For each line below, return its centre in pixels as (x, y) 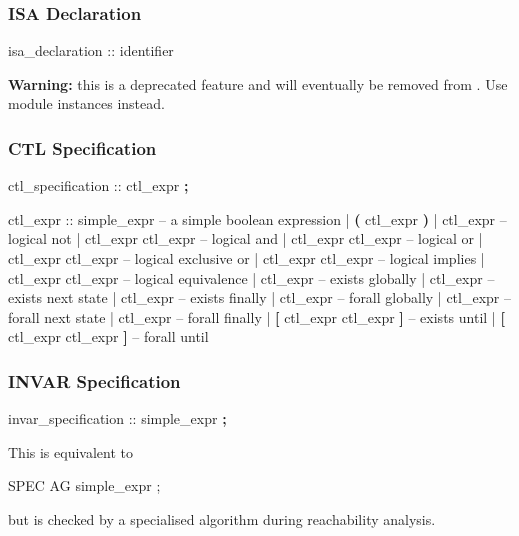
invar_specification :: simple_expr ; (117, 418)
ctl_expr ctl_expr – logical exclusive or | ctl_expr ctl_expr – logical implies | (246, 258)
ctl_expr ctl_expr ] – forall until (108, 336)
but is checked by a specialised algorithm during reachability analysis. (222, 518)
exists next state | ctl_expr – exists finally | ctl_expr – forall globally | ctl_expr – (259, 297)
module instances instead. (86, 103)
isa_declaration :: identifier (91, 50)
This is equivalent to (70, 451)
